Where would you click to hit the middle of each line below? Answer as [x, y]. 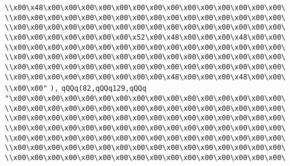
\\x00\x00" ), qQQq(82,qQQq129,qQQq [76, 89]
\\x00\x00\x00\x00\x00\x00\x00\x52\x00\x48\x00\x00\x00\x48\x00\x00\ [145, 37]
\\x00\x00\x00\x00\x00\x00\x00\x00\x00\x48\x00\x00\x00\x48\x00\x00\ [145, 77]
